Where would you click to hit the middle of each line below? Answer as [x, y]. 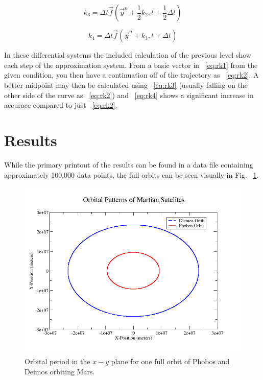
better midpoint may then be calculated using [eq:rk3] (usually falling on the [126, 85]
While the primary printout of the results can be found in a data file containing [129, 164]
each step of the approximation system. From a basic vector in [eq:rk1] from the [131, 65]
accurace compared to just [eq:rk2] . [61, 105]
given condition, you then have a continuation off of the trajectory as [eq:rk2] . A [131, 75]
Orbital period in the [57, 361]
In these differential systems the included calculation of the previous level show [128, 55]
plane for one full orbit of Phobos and [170, 361]
